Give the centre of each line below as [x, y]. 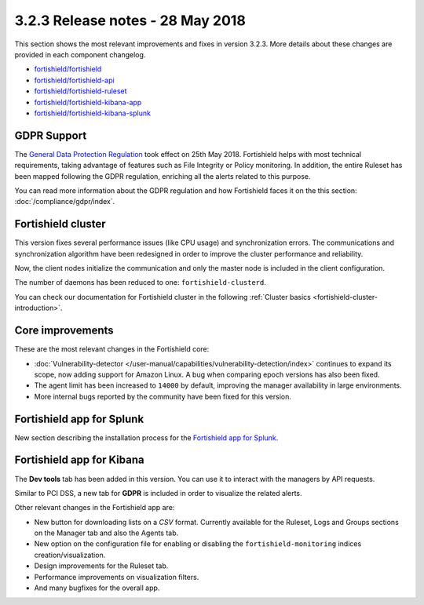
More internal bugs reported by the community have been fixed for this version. [163, 396]
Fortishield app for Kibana [79, 460]
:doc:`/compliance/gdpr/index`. [65, 202]
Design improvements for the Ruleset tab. [101, 566]
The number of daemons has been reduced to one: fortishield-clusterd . [141, 282]
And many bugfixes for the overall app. [97, 588]
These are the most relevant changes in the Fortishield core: [112, 349]
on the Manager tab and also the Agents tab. [106, 533]
